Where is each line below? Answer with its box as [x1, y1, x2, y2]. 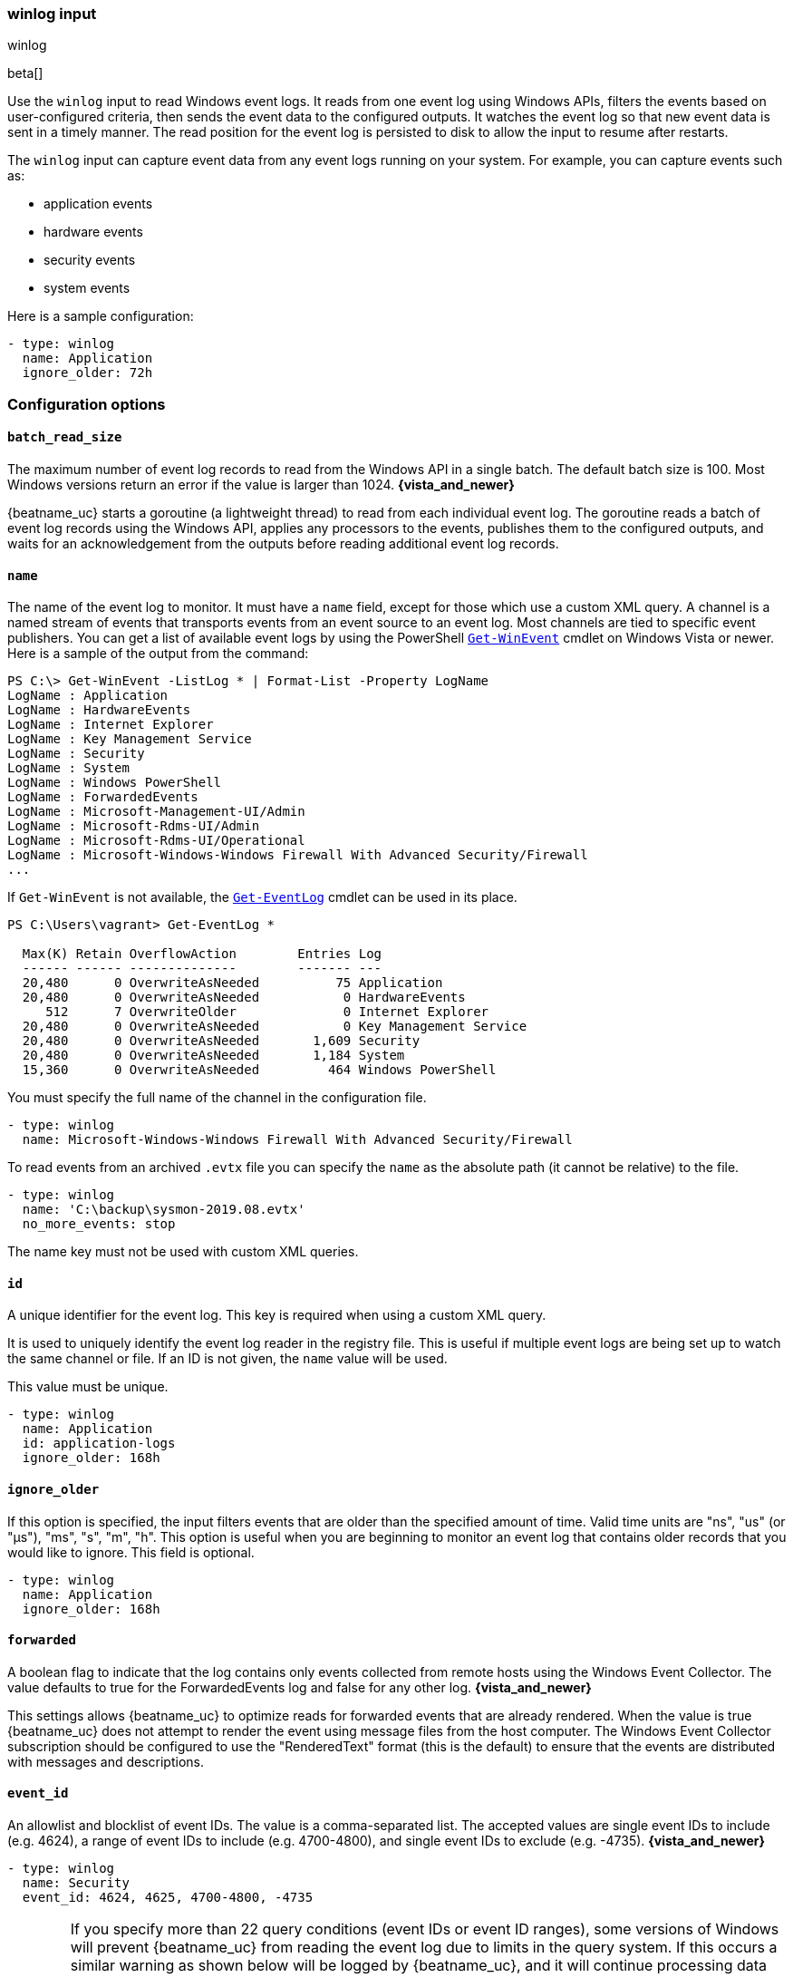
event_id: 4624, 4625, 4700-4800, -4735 [22, 1890, 314, 1905]
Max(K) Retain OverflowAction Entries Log [22, 946, 382, 962]
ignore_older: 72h [22, 365, 153, 381]
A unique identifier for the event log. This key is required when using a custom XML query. [7, 1307, 546, 1323]
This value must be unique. [7, 1379, 169, 1395]
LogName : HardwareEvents [7, 703, 191, 718]
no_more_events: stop [22, 1216, 176, 1232]
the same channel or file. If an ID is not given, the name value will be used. [7, 1351, 448, 1367]
